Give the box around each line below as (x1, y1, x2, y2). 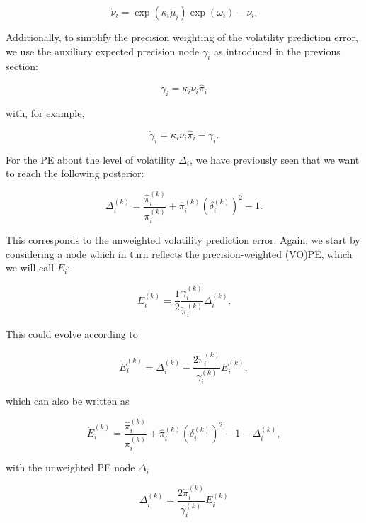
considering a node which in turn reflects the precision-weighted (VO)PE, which (6, 246, 353, 261)
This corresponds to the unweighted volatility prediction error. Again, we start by (6, 232, 360, 247)
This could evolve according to (6, 327, 138, 342)
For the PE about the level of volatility (6, 152, 176, 167)
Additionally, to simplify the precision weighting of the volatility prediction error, (6, 30, 358, 44)
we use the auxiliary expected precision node (6, 43, 200, 58)
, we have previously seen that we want (189, 152, 360, 167)
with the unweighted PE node (6, 460, 135, 475)
